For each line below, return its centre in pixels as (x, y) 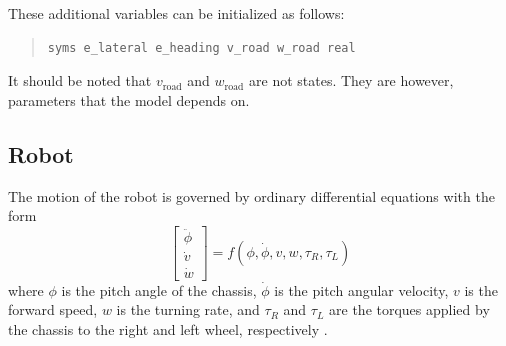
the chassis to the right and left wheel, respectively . (168, 328)
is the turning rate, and (188, 309)
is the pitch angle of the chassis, (159, 289)
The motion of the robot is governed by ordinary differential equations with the (251, 195)
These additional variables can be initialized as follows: (176, 13)
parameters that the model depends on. (129, 99)
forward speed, (53, 309)
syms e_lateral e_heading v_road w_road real (201, 47)
